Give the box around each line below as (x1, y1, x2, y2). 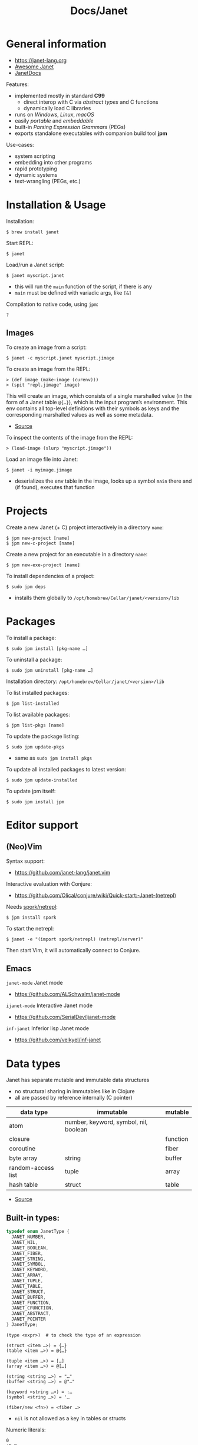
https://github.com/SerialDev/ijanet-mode (14, 1014, 116, 1021)
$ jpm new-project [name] (6, 535, 70, 541)
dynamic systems (14, 171, 58, 178)
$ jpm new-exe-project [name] (6, 562, 81, 568)
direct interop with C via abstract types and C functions (23, 98, 159, 105)
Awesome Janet (14, 63, 54, 70)
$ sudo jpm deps (6, 583, 46, 590)
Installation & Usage (6, 199, 106, 212)
